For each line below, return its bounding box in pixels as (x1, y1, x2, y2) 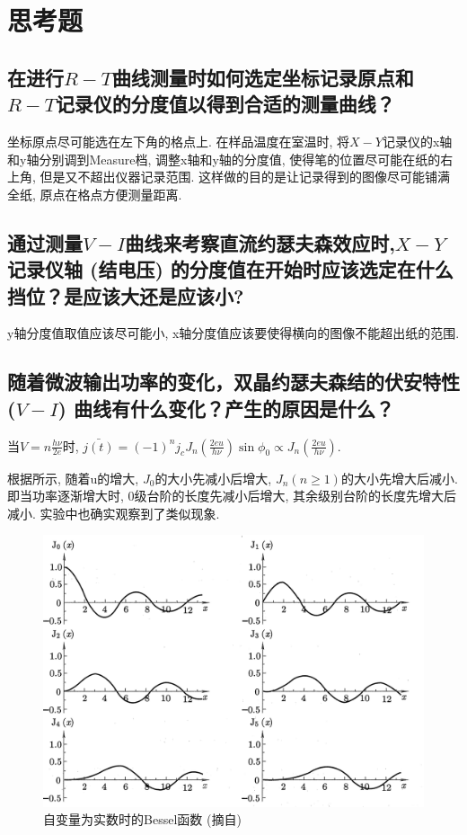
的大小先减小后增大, (154, 468, 272, 487)
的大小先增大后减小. (340, 468, 458, 487)
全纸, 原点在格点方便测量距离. (7, 184, 182, 203)
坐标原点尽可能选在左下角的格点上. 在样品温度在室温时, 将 (7, 131, 350, 150)
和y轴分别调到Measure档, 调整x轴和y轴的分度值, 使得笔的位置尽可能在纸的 (7, 149, 441, 168)
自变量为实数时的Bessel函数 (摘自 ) (43, 810, 242, 829)
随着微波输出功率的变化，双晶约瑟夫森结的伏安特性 (7, 368, 460, 395)
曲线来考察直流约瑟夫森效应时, (125, 228, 395, 256)
